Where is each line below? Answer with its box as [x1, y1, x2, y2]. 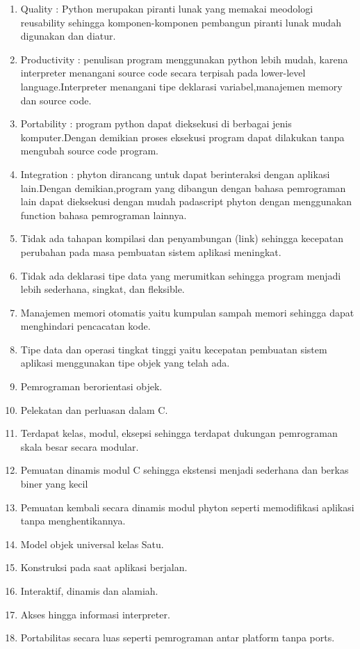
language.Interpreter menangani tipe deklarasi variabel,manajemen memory [20, 79, 343, 93]
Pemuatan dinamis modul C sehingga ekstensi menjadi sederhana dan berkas [20, 463, 349, 477]
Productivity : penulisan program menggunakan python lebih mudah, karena [20, 51, 348, 66]
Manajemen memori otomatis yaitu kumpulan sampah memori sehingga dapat [20, 305, 354, 319]
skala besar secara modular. [20, 439, 139, 454]
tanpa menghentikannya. [20, 513, 126, 528]
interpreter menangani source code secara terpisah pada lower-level [20, 65, 306, 80]
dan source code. [20, 93, 92, 107]
